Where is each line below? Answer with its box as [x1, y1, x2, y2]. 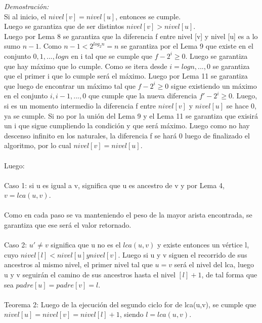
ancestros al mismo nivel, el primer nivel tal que [4, 259, 153, 270]
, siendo [119, 309, 144, 319]
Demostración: [4, 1, 49, 11]
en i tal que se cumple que [71, 50, 153, 61]
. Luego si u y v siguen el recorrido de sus [118, 249, 247, 260]
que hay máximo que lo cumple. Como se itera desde [4, 60, 167, 71]
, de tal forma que [201, 269, 257, 280]
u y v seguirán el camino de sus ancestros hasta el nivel [4, 269, 176, 280]
